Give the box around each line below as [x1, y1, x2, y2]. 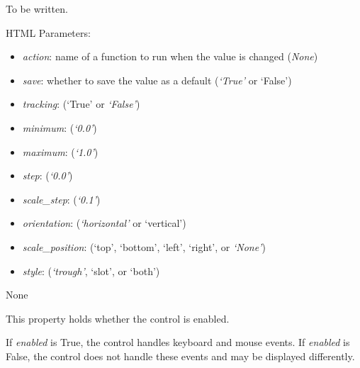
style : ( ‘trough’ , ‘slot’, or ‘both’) [22, 263, 160, 278]
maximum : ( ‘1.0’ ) [22, 144, 99, 159]
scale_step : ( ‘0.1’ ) [22, 191, 101, 206]
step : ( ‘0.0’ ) [22, 168, 73, 183]
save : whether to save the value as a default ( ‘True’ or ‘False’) [22, 72, 292, 87]
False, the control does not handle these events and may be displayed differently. [6, 348, 355, 363]
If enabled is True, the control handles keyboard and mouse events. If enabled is [6, 335, 350, 350]
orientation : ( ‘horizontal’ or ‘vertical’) [22, 216, 186, 230]
